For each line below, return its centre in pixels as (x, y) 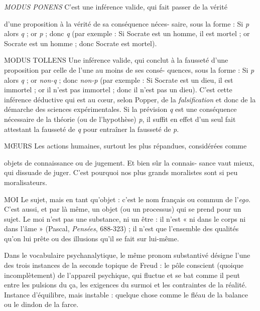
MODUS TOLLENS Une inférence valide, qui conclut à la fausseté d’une (116, 60)
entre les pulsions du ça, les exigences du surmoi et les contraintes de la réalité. (125, 285)
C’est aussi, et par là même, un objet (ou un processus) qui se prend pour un (123, 209)
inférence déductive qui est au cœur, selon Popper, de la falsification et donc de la (130, 99)
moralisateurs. (26, 182)
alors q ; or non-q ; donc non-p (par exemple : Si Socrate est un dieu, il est (119, 80)
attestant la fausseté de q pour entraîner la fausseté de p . (92, 129)
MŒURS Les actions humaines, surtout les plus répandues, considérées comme (125, 146)
